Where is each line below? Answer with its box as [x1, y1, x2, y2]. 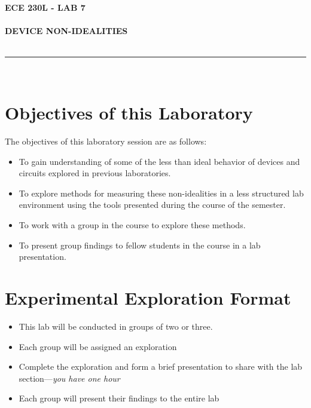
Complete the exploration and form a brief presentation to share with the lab [19, 360, 303, 373]
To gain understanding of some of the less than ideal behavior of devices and [19, 155, 300, 167]
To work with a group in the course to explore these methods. [19, 219, 246, 231]
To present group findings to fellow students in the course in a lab [19, 238, 261, 251]
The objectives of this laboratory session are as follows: [5, 135, 207, 148]
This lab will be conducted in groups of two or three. [19, 320, 213, 332]
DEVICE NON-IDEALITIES [5, 24, 128, 37]
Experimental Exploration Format [5, 286, 291, 310]
